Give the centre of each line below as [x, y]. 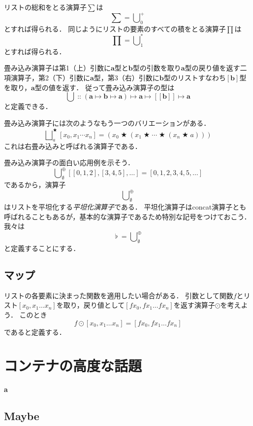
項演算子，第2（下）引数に [47, 77]
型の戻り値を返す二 [216, 68]
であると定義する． [35, 332]
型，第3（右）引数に [126, 77]
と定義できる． [28, 106]
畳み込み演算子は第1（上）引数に [57, 68]
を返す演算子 [194, 305]
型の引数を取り [157, 68]
